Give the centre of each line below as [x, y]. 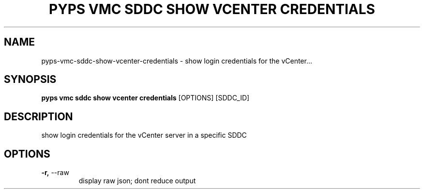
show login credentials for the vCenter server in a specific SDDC [144, 135]
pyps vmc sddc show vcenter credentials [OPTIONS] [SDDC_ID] [145, 98]
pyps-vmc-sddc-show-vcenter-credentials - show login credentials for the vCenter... [177, 61]
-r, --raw [55, 173]
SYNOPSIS [30, 80]
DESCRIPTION [38, 116]
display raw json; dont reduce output [137, 181]
